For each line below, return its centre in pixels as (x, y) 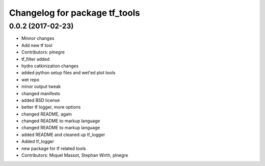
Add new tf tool (37, 45)
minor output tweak (41, 86)
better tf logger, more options (51, 107)
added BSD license (40, 100)
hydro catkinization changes (50, 66)
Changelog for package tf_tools (75, 13)
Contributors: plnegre (43, 52)
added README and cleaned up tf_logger (63, 135)
